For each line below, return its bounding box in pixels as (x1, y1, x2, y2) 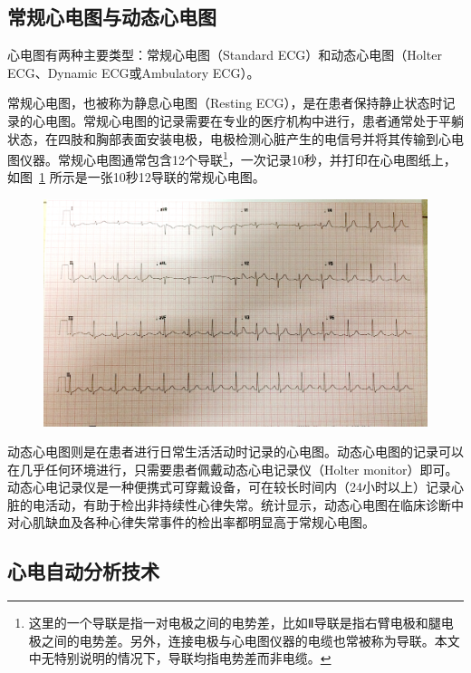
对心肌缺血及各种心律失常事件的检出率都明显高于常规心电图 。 (7, 513, 375, 532)
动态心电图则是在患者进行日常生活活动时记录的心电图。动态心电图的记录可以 (7, 442, 464, 461)
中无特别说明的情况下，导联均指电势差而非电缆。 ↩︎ (28, 649, 332, 668)
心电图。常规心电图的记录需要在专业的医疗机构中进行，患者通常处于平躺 (32, 111, 464, 130)
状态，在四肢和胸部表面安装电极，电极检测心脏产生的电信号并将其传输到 (7, 129, 438, 148)
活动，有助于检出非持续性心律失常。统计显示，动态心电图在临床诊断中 (44, 495, 464, 514)
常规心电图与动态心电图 (7, 3, 216, 31)
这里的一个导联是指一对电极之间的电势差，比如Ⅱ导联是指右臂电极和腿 (28, 613, 441, 632)
